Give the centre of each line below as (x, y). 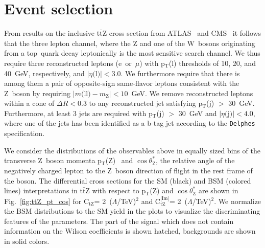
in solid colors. (27, 241)
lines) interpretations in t (43, 190)
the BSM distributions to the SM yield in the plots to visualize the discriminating (132, 211)
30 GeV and (198, 113)
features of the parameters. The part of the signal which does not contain (119, 221)
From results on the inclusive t (52, 33)
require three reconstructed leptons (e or (68, 63)
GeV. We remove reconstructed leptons (192, 93)
